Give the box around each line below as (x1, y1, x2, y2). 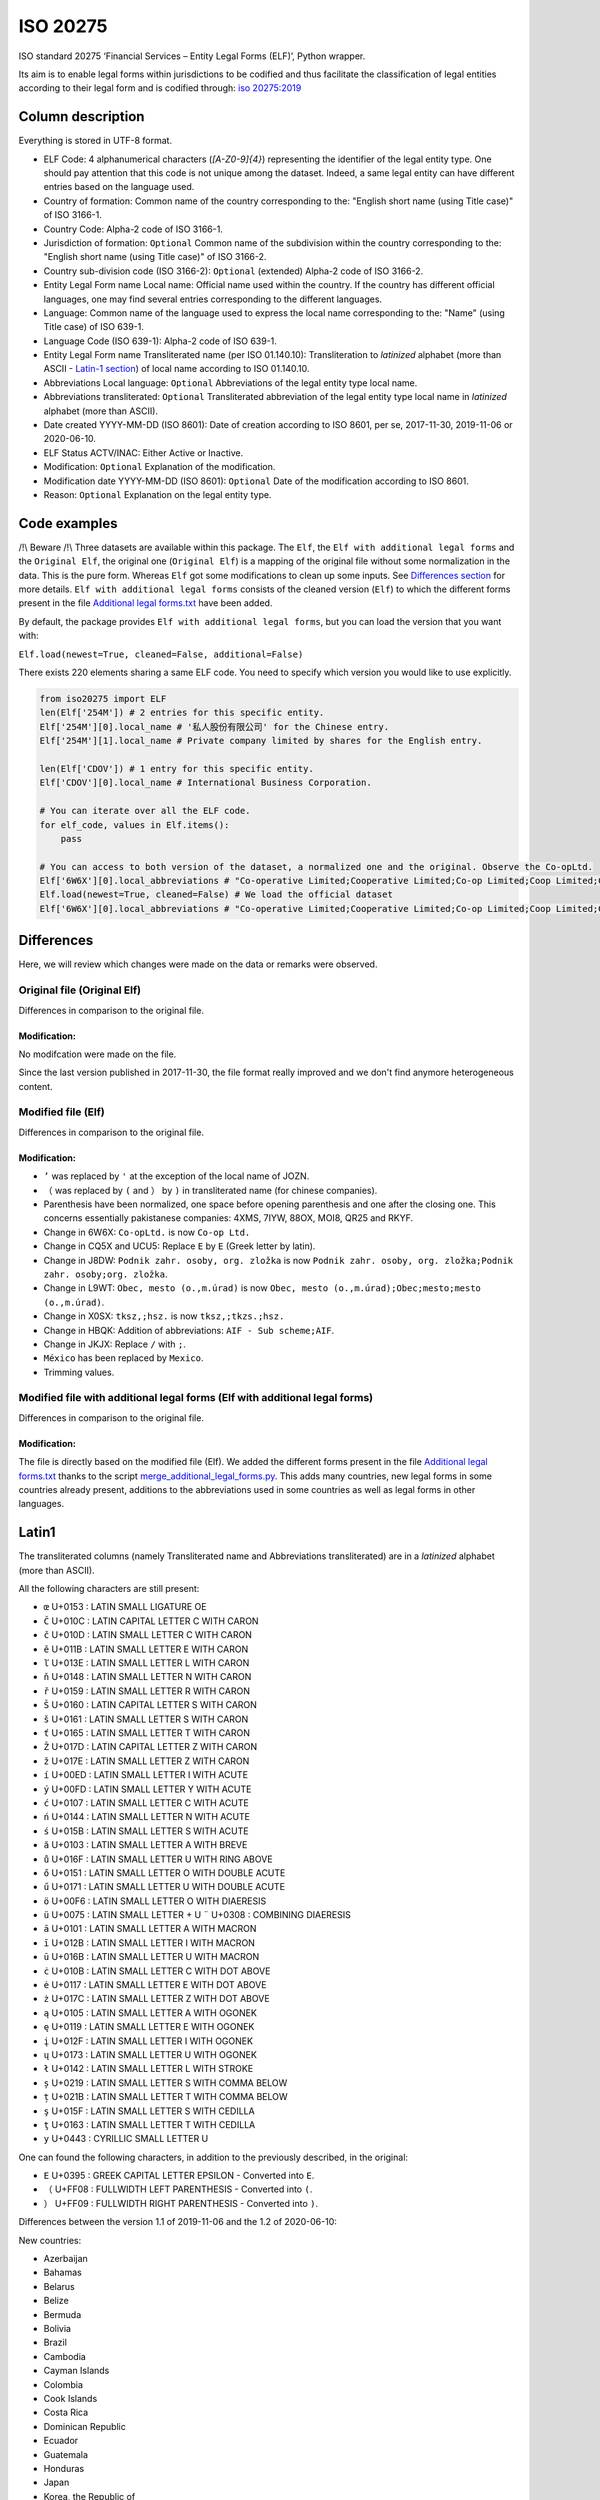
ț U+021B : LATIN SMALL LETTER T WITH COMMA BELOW (43, 2091, 289, 2103)
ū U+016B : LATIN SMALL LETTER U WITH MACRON (43, 1951, 260, 1963)
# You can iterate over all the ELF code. (39, 805, 251, 817)
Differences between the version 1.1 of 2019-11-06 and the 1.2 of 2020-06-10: (18, 2216, 337, 2228)
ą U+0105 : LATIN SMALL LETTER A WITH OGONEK (43, 2006, 257, 2019)
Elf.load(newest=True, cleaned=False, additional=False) (18, 648, 304, 660)
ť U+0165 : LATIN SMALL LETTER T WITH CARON (43, 1726, 250, 1739)
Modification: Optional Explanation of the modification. (43, 461, 276, 473)
